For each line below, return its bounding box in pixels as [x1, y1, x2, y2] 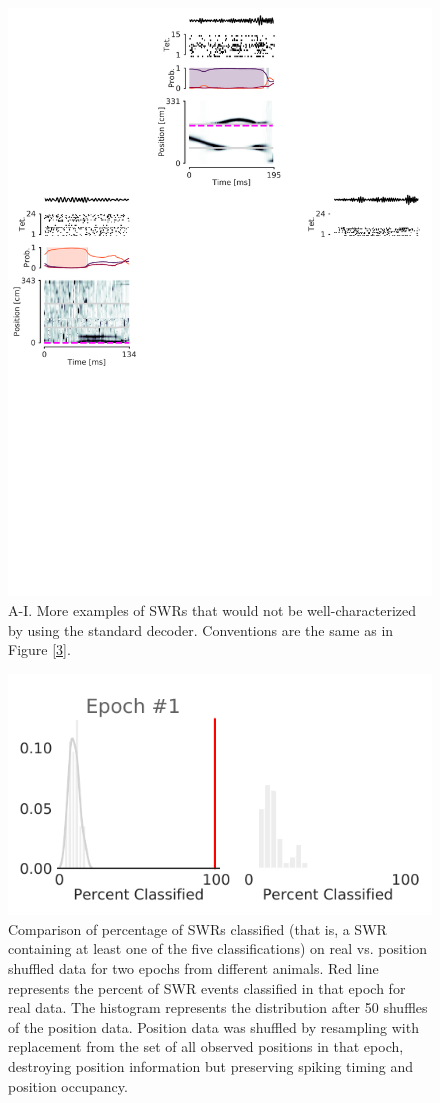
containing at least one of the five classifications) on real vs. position [8, 938, 427, 959]
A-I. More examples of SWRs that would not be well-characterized [8, 599, 416, 620]
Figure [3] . [8, 639, 71, 660]
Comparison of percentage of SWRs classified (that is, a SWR [8, 918, 387, 939]
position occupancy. [8, 1075, 128, 1096]
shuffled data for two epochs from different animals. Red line [8, 958, 379, 979]
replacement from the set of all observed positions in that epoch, [8, 1036, 404, 1057]
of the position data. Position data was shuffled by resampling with [8, 1016, 419, 1037]
